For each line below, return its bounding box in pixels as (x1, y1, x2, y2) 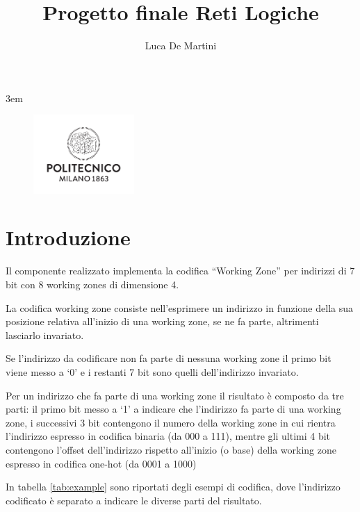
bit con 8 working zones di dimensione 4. (6, 277, 179, 291)
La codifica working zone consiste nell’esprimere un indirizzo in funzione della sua (6, 300, 353, 315)
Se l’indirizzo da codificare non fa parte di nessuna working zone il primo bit (6, 351, 332, 365)
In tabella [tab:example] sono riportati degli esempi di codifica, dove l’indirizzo (6, 479, 341, 494)
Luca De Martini (145, 38, 217, 53)
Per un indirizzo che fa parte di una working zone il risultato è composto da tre (6, 388, 344, 402)
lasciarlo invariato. (6, 327, 84, 342)
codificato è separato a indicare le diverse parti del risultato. (6, 493, 262, 507)
